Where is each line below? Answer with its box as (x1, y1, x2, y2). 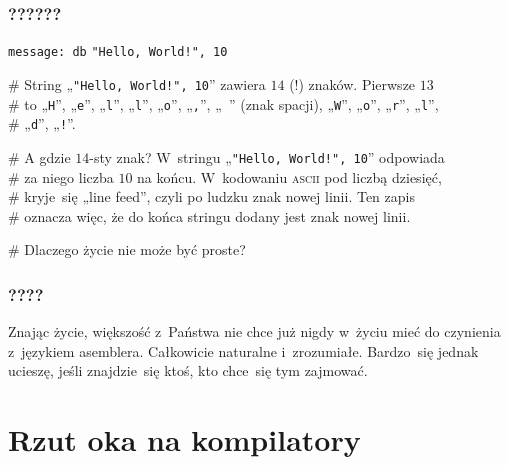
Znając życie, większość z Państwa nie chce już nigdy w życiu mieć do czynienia (8, 321, 501, 342)
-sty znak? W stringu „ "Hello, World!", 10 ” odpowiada (89, 146, 445, 167)
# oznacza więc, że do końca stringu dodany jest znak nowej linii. (8, 205, 411, 226)
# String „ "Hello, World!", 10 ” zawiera (8, 73, 266, 94)
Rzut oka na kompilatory (8, 419, 361, 460)
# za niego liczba (8, 166, 114, 187)
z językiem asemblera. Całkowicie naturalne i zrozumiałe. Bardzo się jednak (8, 340, 479, 361)
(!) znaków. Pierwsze (289, 73, 416, 94)
